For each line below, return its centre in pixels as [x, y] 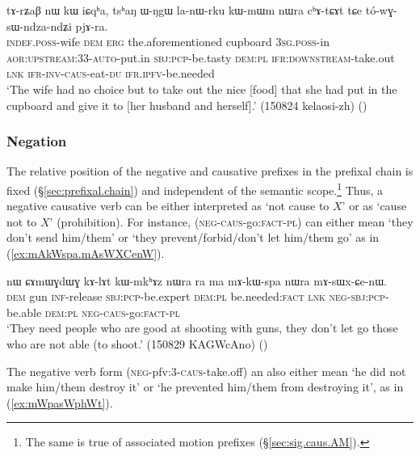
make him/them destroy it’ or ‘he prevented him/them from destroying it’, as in [205, 387]
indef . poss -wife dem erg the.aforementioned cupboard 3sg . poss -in [168, 42]
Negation [37, 141]
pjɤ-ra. [92, 25]
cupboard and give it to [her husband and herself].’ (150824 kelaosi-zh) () [187, 105]
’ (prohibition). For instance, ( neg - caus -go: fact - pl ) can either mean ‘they [231, 221]
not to [22, 221]
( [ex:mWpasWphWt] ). [60, 402]
